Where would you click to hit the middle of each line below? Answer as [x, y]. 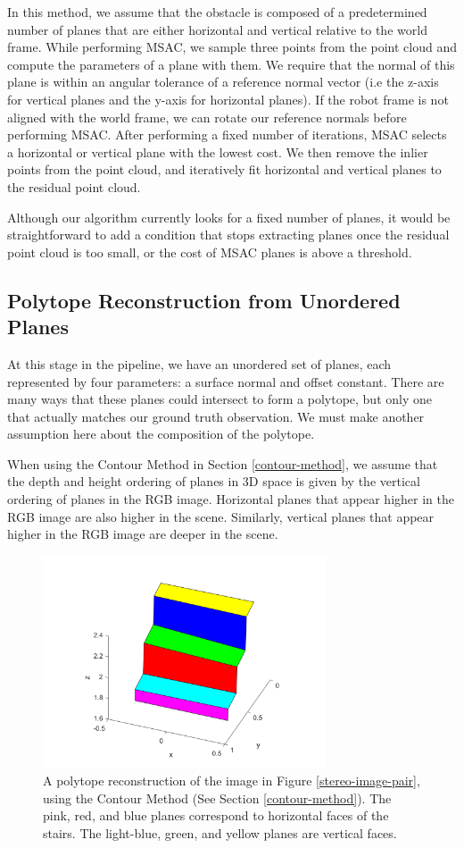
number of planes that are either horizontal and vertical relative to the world [217, 29]
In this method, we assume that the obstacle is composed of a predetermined [217, 12]
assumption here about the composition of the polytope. [161, 434]
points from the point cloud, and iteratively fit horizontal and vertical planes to [224, 169]
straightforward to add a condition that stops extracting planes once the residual [228, 235]
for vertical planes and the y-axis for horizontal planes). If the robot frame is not [228, 99]
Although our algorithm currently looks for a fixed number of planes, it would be [229, 217]
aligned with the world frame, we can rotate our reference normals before [207, 117]
